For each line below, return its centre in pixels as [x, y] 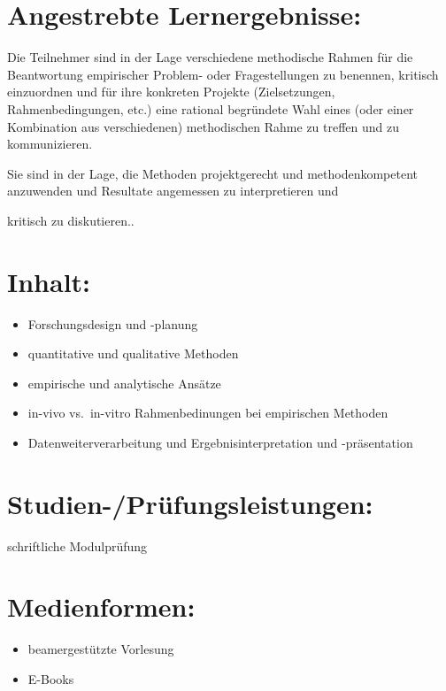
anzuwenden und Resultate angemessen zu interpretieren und [173, 191]
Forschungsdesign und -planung [113, 323]
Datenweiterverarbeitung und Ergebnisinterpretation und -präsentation [220, 442]
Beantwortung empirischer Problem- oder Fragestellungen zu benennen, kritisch [223, 74]
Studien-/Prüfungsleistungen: [190, 503]
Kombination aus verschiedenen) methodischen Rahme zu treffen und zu [204, 126]
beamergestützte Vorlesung [101, 649]
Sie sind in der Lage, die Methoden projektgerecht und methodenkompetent [212, 173]
